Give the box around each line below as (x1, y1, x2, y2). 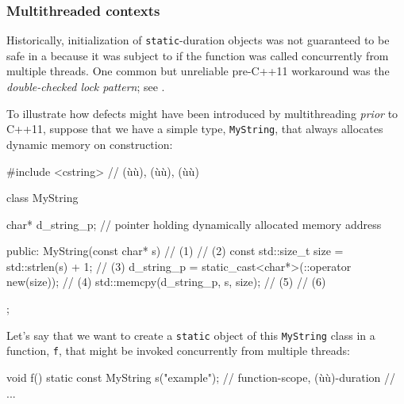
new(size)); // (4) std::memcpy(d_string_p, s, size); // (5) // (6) (6, 273, 326, 290)
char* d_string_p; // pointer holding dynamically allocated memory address (6, 215, 382, 232)
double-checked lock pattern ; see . (6, 78, 165, 95)
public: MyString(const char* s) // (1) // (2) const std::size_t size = (6, 242, 344, 259)
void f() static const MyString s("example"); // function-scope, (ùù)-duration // (6, 368, 396, 385)
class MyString (6, 189, 79, 206)
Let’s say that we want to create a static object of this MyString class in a (6, 326, 375, 343)
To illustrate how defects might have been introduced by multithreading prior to (6, 105, 398, 121)
